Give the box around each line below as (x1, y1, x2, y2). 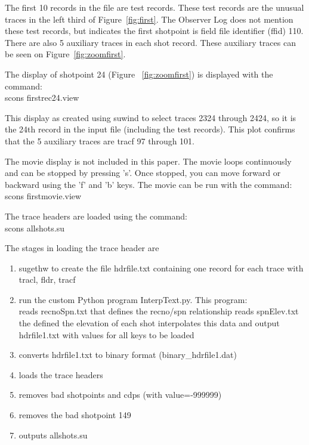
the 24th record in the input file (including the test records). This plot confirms (5, 123, 295, 135)
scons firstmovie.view (5, 190, 82, 202)
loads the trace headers (18, 368, 103, 381)
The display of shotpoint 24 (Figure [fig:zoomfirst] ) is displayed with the (5, 67, 273, 80)
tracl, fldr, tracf (18, 273, 76, 286)
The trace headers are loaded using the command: (5, 209, 187, 222)
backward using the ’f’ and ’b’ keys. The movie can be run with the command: (5, 178, 292, 190)
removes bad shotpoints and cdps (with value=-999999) (18, 388, 222, 401)
